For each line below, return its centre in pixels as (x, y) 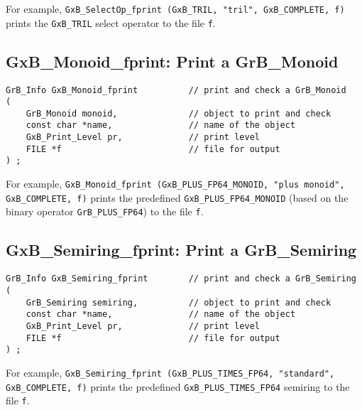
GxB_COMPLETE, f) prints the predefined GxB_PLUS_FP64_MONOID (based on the (177, 197)
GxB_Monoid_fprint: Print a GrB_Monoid (172, 61)
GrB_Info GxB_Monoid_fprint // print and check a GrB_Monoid (176, 90)
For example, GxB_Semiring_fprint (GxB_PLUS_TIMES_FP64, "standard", (170, 372)
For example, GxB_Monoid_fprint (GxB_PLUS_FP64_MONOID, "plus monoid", (175, 184)
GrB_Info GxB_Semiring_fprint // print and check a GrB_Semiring (181, 279)
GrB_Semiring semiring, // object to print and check (179, 302)
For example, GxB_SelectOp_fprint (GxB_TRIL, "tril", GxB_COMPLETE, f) (175, 9)
